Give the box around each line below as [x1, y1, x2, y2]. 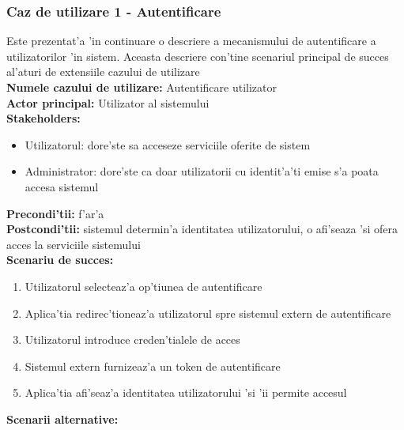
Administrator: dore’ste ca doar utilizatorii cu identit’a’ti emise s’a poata [25, 163, 379, 179]
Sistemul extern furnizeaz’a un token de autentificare [25, 357, 281, 374]
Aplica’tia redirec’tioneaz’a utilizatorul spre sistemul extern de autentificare [25, 304, 391, 321]
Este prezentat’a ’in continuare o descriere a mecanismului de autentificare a [6, 32, 376, 49]
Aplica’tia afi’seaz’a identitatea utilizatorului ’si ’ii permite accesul [25, 384, 347, 401]
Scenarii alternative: [6, 410, 119, 427]
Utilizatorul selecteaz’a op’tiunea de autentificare [25, 277, 262, 294]
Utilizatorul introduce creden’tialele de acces [25, 331, 240, 348]
